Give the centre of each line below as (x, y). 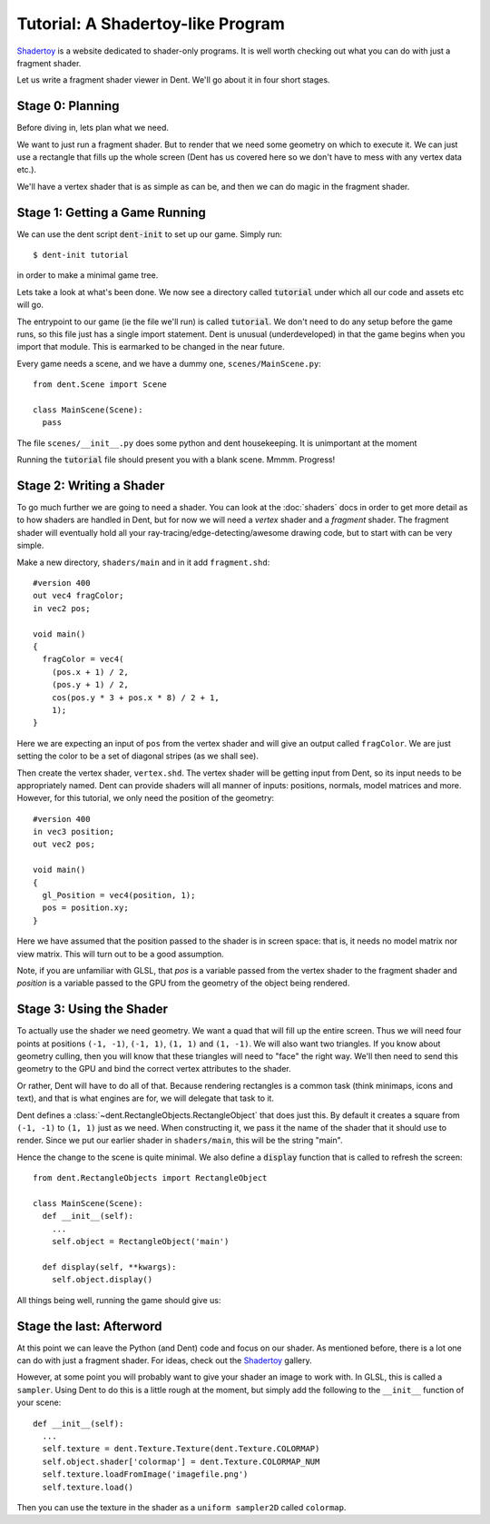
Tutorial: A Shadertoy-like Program (151, 24)
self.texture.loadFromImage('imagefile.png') (145, 1475)
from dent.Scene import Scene (100, 385)
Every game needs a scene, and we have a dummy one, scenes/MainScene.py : (169, 363)
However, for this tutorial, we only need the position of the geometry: (146, 798)
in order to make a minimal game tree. (88, 275)
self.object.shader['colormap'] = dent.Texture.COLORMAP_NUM (181, 1461)
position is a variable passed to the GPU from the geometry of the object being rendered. (183, 983)
